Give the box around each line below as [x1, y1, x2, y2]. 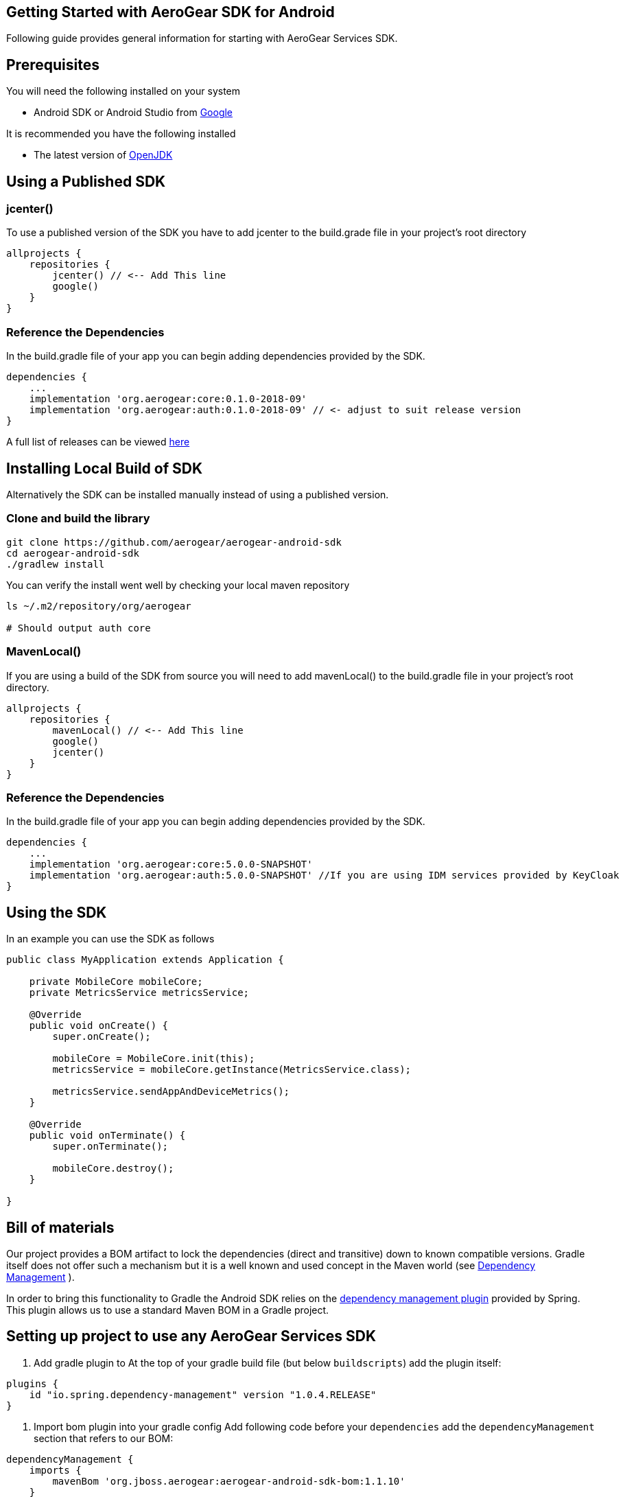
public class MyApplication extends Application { [6, 954, 284, 966]
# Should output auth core [6, 622, 151, 634]
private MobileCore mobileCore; [29, 976, 203, 988]
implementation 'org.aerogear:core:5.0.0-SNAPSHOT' [29, 859, 313, 870]
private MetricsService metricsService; [29, 987, 250, 999]
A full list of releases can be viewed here [6, 436, 190, 448]
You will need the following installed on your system [6, 85, 241, 97]
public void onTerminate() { [29, 1130, 186, 1141]
